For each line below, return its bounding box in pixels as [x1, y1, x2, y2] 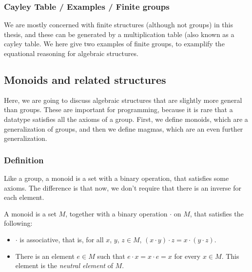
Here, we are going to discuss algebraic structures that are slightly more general [4, 95, 242, 105]
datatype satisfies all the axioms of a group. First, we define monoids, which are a [4, 114, 248, 124]
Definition [4, 154, 44, 166]
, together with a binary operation [65, 208, 168, 218]
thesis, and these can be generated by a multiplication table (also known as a [4, 29, 234, 39]
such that [97, 251, 125, 261]
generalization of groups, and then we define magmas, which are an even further [4, 123, 243, 134]
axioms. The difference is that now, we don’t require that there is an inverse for [4, 182, 242, 193]
